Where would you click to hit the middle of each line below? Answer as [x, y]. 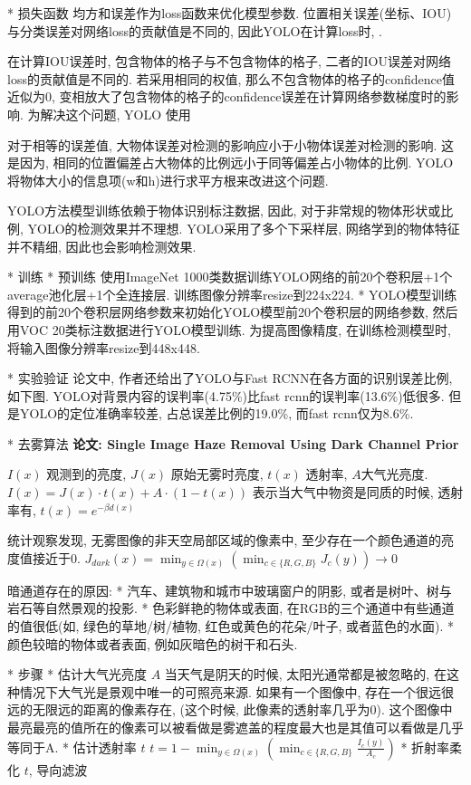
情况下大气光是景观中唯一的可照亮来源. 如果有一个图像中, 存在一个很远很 [237, 691]
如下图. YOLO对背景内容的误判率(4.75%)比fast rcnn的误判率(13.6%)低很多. [226, 395]
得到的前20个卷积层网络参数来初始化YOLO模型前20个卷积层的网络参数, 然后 [233, 312]
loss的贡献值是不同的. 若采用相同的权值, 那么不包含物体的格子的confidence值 [231, 78]
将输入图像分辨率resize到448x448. [104, 347]
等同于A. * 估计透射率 [72, 747]
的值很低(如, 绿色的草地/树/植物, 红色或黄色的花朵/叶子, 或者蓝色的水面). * [231, 626]
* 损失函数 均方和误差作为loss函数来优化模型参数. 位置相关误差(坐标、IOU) [230, 13]
